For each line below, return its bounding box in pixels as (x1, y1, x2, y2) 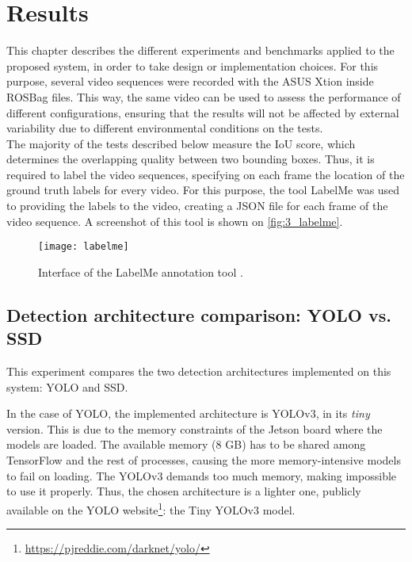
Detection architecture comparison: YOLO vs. (6, 302, 391, 327)
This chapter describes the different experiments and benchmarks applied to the (6, 42, 395, 59)
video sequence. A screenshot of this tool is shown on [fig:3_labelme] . (6, 212, 343, 229)
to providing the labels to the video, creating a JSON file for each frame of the (6, 197, 388, 214)
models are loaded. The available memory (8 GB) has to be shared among (6, 436, 366, 453)
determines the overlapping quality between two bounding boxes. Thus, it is (6, 151, 375, 167)
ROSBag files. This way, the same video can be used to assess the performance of (6, 88, 401, 105)
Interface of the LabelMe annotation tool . (38, 263, 243, 280)
